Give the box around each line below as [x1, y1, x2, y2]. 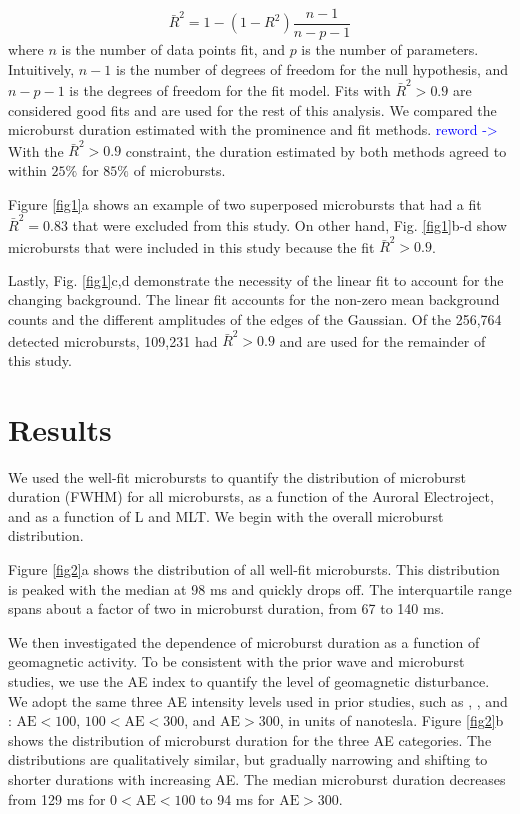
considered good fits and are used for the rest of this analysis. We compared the [8, 99, 497, 120]
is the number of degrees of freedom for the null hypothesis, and [116, 58, 509, 79]
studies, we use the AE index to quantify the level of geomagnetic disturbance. [8, 671, 490, 692]
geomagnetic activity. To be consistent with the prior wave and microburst [8, 651, 465, 672]
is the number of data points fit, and [61, 39, 285, 60]
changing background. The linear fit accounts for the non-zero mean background [8, 289, 500, 310]
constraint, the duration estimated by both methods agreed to [125, 140, 507, 161]
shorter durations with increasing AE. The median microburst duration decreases [8, 769, 506, 789]
